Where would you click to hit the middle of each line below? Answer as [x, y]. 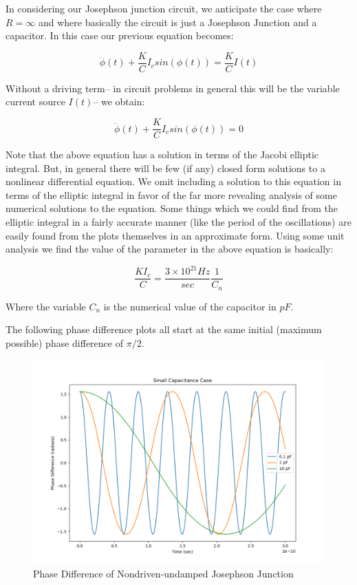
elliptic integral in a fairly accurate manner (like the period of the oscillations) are [178, 222]
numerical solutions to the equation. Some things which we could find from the [172, 208]
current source [35, 102]
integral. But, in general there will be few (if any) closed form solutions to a [165, 168]
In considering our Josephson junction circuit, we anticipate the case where [164, 8]
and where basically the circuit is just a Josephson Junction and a [177, 22]
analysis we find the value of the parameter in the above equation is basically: [170, 249]
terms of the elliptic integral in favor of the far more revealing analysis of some [171, 194]
